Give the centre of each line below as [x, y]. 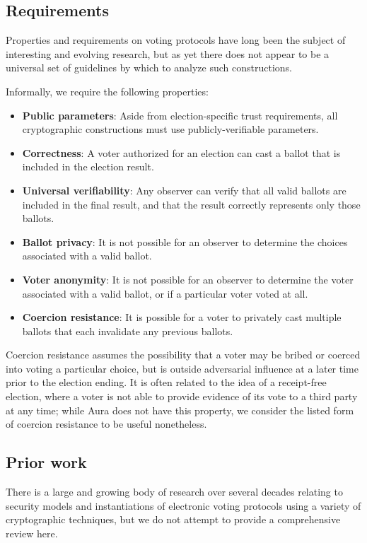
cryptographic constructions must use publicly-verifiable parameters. [170, 129]
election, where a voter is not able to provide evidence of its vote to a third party [182, 396]
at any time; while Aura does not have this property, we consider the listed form [180, 410]
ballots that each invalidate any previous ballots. [128, 331]
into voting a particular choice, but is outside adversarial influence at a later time [182, 368]
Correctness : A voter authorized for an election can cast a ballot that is [181, 152]
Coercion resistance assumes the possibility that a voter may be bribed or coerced [183, 355]
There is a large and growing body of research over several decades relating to [174, 492]
